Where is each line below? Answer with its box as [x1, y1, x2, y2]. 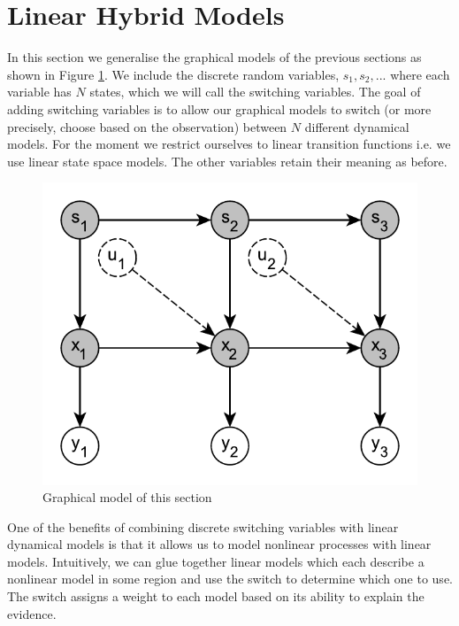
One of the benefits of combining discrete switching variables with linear [7, 517, 399, 536]
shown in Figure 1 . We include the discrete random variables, [7, 65, 340, 83]
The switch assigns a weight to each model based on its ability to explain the [7, 587, 425, 606]
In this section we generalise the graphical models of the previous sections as [7, 48, 422, 66]
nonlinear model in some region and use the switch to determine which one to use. [7, 569, 453, 588]
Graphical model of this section [42, 488, 212, 506]
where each [390, 65, 450, 83]
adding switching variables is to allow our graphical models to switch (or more [7, 99, 432, 118]
